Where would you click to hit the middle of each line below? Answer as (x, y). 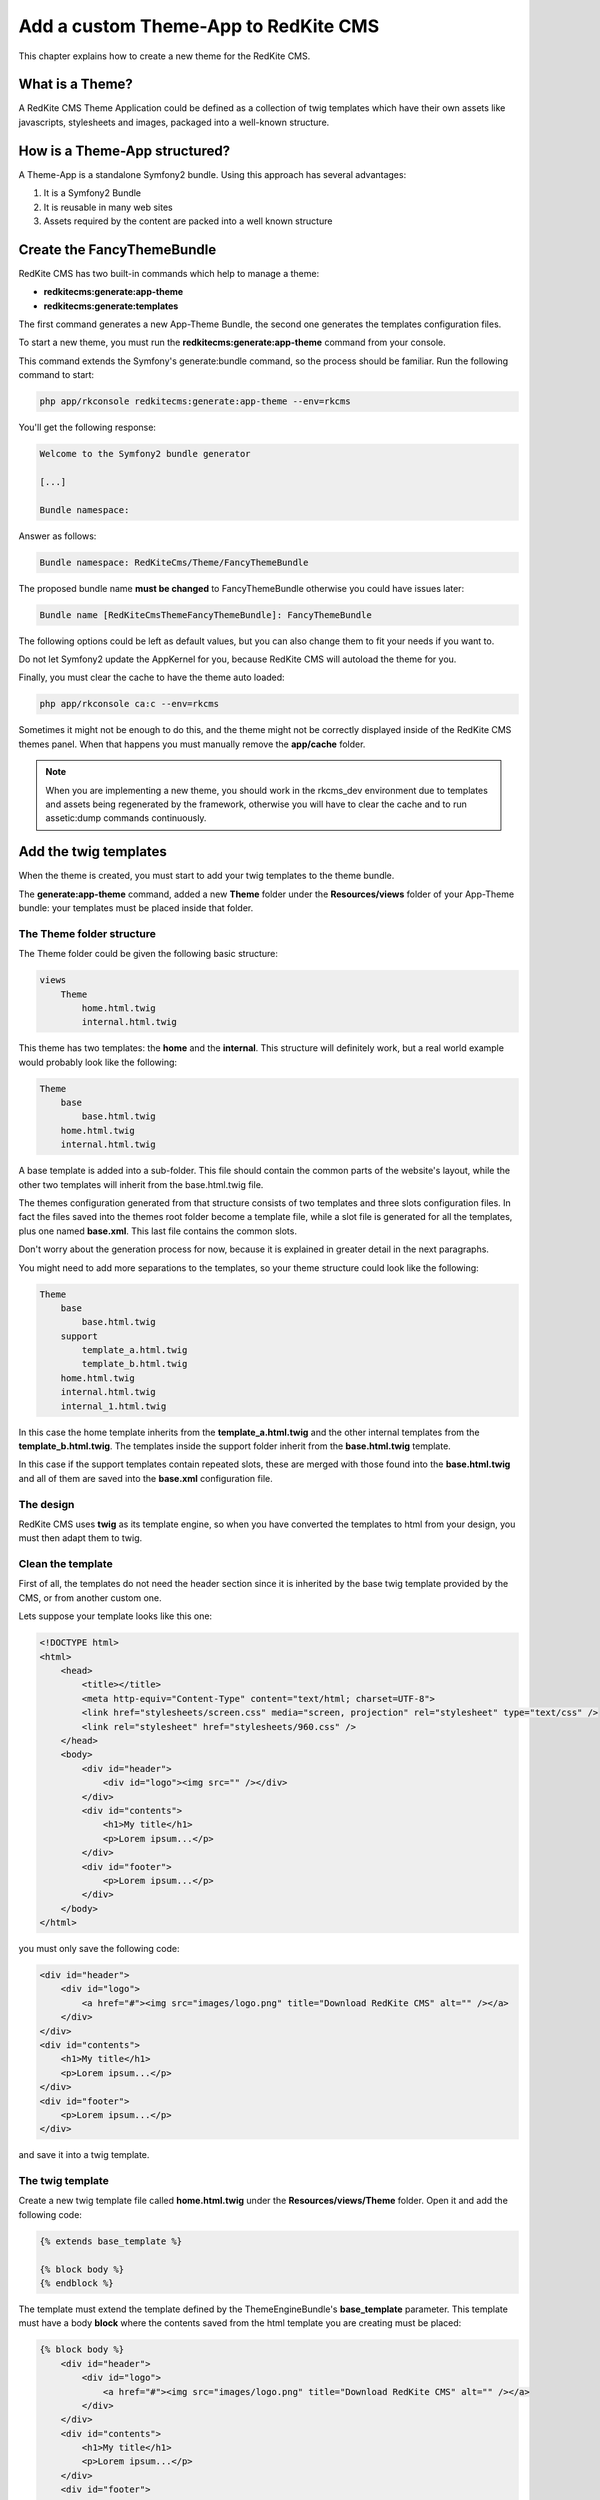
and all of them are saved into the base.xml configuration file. (146, 1478)
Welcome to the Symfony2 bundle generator (145, 454)
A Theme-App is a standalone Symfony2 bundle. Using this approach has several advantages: (212, 174)
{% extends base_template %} (111, 2241)
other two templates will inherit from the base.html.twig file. (141, 1184)
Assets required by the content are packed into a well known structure (188, 221)
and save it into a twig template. (84, 2155)
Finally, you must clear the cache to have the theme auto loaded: (151, 677)
